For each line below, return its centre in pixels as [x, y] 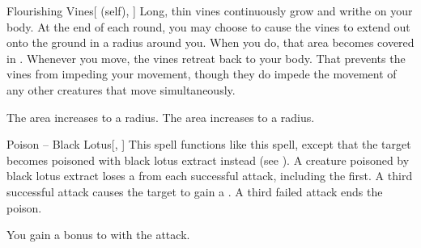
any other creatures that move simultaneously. [121, 89]
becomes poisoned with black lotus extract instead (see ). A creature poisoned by [208, 160]
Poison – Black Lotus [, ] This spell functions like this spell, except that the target [209, 144]
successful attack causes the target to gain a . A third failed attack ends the [195, 191]
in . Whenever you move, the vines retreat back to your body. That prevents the [206, 58]
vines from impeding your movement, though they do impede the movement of [202, 74]
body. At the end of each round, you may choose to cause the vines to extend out [208, 26]
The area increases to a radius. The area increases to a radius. [161, 117]
